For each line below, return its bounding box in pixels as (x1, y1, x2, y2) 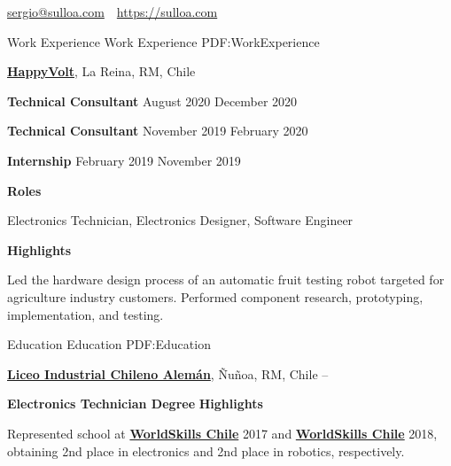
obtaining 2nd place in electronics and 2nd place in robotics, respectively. (7, 441, 405, 460)
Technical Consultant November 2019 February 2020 (7, 121, 308, 140)
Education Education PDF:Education (7, 335, 211, 353)
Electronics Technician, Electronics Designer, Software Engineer (7, 211, 354, 229)
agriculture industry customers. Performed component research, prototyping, (7, 287, 424, 306)
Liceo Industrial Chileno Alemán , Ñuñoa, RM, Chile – (7, 364, 329, 383)
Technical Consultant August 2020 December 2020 (7, 91, 298, 110)
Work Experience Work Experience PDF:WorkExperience (7, 32, 320, 50)
